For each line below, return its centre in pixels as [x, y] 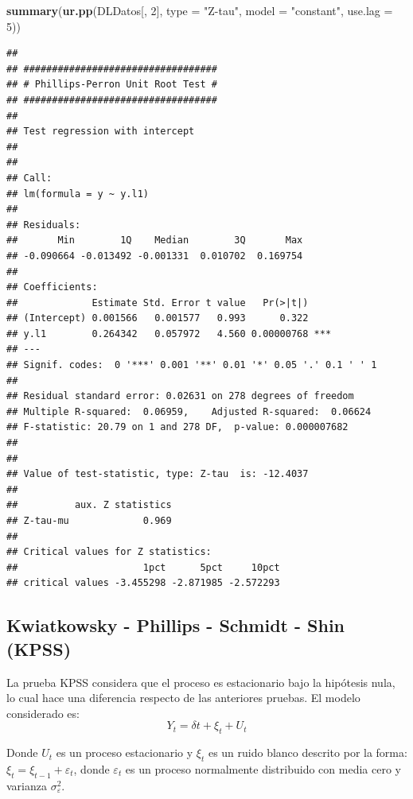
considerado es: [43, 713]
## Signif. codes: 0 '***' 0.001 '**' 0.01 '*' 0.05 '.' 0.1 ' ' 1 [192, 365]
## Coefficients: [52, 287]
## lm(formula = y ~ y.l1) [78, 194]
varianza [27, 785]
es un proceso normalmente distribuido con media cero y [263, 768]
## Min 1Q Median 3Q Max [155, 240]
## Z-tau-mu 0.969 [89, 521]
